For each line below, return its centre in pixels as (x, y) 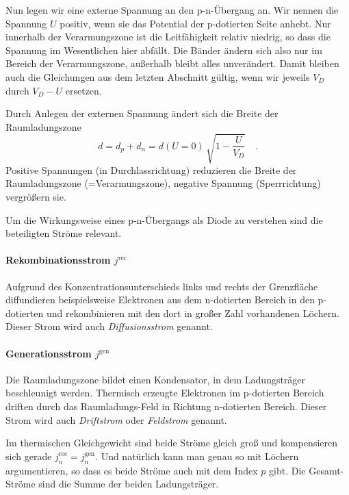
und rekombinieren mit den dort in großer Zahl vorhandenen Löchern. (193, 313)
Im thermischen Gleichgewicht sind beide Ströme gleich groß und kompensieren (172, 443)
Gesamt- (326, 470)
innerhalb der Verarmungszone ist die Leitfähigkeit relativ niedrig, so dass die (168, 37)
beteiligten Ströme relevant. (64, 233)
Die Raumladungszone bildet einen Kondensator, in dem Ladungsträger (156, 379)
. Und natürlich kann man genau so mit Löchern (197, 456)
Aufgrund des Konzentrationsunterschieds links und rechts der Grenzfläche (162, 286)
